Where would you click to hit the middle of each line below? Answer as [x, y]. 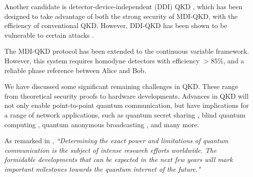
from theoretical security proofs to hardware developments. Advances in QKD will [126, 96]
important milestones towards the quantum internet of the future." [102, 169]
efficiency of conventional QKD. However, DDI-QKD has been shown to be [116, 25]
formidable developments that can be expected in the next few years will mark [119, 159]
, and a [234, 60]
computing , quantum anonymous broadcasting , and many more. [102, 124]
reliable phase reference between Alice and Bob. [76, 70]
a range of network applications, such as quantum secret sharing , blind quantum [125, 114]
